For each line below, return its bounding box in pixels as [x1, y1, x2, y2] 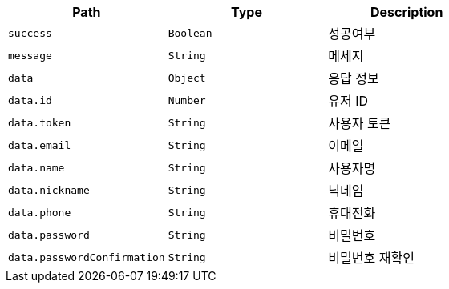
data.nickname [8, 183, 90, 196]
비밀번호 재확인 [328, 250, 415, 266]
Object [168, 71, 206, 84]
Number [168, 94, 206, 106]
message [8, 49, 52, 62]
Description [370, 4, 443, 20]
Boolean [168, 26, 212, 39]
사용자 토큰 [328, 115, 391, 131]
